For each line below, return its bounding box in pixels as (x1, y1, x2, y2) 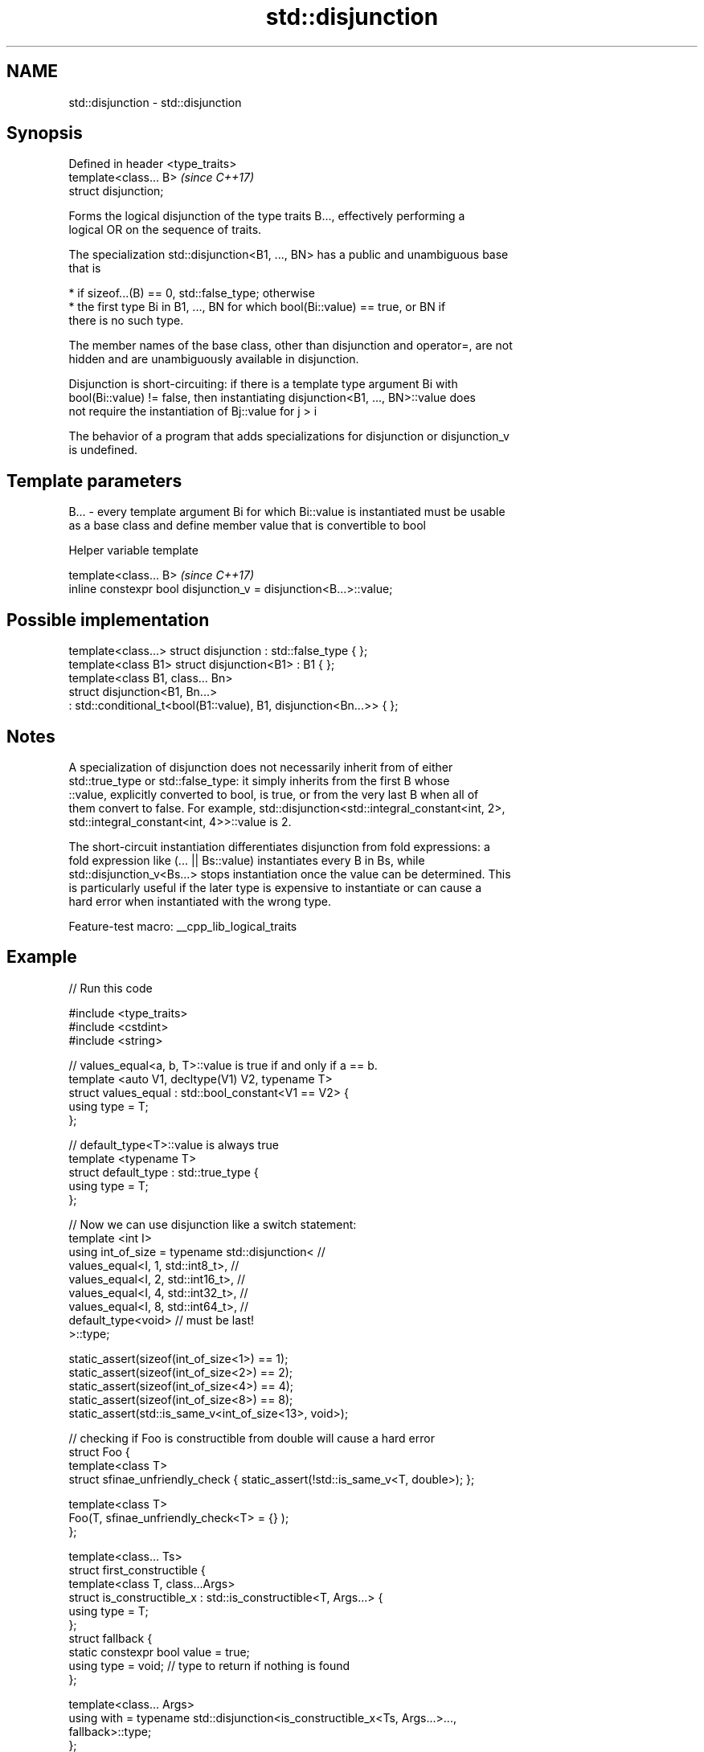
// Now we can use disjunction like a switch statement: (68, 1217, 357, 1231)
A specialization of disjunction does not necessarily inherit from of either (68, 759, 453, 774)
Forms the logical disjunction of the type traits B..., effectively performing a (68, 209, 465, 223)
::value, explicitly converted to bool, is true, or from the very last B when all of (68, 787, 479, 801)
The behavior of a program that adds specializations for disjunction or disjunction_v (68, 429, 510, 444)
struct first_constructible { (68, 1562, 206, 1577)
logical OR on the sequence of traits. (68, 223, 262, 237)
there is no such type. (68, 313, 184, 328)
